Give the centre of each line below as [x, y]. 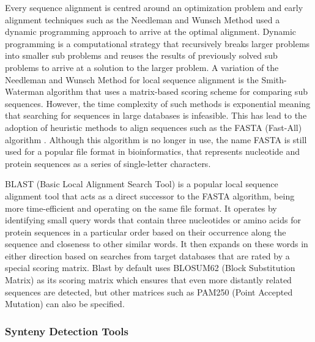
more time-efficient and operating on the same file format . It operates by [141, 208]
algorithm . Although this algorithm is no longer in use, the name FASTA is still [156, 139]
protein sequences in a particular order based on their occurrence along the [146, 232]
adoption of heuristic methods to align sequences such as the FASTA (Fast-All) [154, 127]
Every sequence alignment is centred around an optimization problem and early [154, 7]
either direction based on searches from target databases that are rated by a [147, 255]
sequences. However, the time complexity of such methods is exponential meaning [158, 103]
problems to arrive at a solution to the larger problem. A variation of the [142, 67]
